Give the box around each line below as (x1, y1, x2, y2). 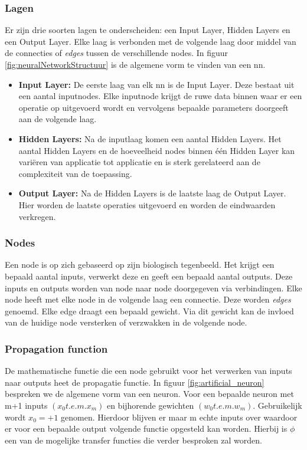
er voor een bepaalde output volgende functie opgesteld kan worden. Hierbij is (5, 422, 288, 435)
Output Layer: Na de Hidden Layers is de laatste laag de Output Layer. (18, 187, 286, 199)
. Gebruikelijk (253, 399, 302, 411)
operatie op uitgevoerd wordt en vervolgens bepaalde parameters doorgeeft (18, 101, 289, 113)
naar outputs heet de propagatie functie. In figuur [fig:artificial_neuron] (5, 376, 264, 388)
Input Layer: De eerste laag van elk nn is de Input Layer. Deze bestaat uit (18, 78, 295, 90)
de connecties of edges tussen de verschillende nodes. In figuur (5, 47, 228, 59)
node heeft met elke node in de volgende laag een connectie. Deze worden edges (5, 293, 291, 306)
